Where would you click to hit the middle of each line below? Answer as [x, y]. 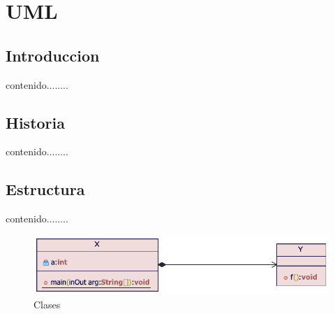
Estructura [45, 189]
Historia [35, 122]
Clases [47, 304]
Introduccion [53, 55]
